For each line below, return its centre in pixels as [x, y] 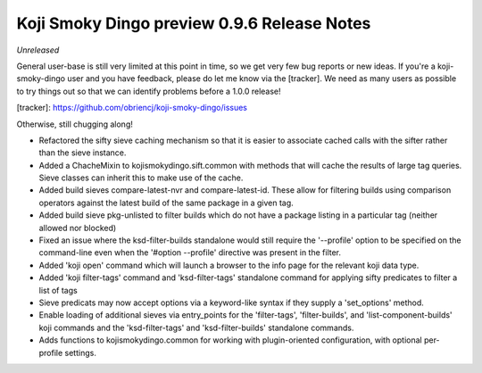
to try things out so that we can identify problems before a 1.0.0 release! [149, 91]
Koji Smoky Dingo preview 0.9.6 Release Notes [194, 23]
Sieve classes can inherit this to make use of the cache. [141, 178]
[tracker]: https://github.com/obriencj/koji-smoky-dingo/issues [132, 108]
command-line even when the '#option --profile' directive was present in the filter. [190, 253]
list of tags [58, 290]
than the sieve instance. [83, 153]
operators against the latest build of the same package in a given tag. [166, 203]
